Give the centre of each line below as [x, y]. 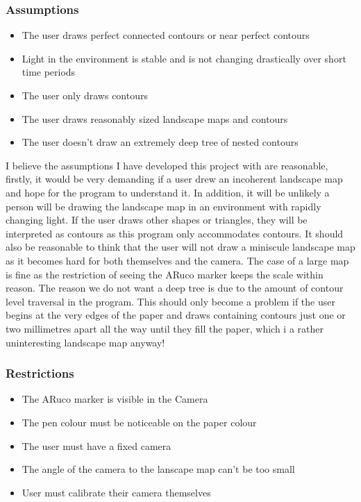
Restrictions [40, 373]
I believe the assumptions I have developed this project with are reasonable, [167, 165]
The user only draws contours [85, 95]
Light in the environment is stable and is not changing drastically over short [184, 58]
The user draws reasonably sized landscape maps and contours [155, 118]
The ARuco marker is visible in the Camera [115, 399]
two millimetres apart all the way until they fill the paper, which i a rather [165, 328]
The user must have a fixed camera [96, 445]
